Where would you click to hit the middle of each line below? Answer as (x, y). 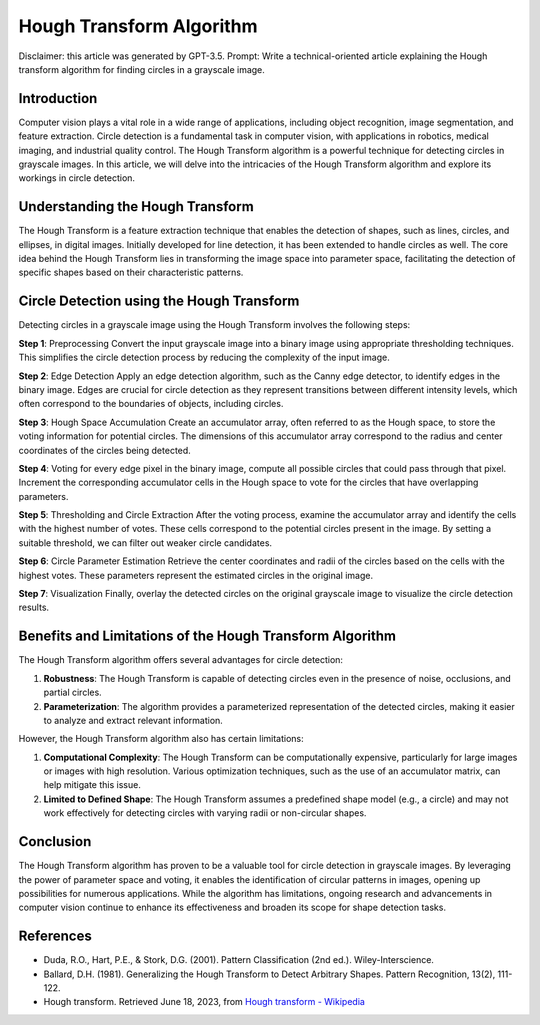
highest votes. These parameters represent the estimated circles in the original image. (196, 575)
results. (34, 607)
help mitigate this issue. (92, 785)
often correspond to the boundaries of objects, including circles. (151, 404)
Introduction (58, 98)
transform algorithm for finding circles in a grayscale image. (141, 69)
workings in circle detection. (76, 178)
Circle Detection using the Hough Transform (159, 301)
